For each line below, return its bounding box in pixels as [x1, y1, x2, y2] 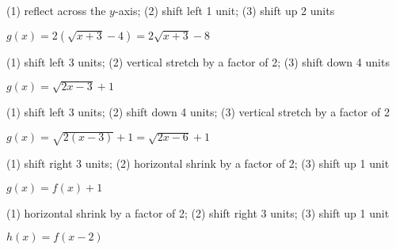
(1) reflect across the [6, 2, 106, 18]
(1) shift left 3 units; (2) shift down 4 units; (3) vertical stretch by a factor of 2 [6, 103, 390, 119]
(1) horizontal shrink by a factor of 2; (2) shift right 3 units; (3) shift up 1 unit [6, 204, 390, 221]
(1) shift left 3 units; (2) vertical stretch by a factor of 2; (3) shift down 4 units [6, 53, 390, 70]
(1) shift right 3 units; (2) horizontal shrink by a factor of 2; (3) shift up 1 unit [6, 155, 390, 172]
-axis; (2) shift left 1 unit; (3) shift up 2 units [114, 2, 335, 18]
